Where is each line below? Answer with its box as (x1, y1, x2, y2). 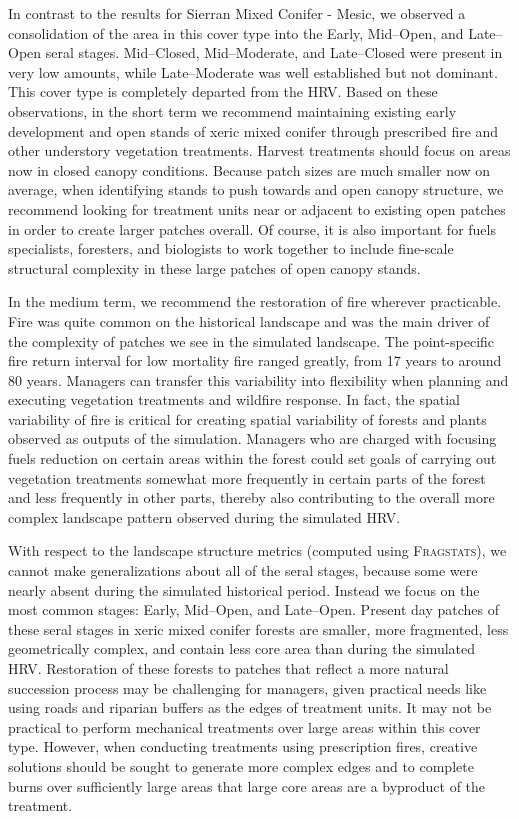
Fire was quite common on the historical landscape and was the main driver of (8, 310, 490, 331)
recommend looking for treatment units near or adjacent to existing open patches (8, 198, 506, 219)
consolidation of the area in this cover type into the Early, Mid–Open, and (8, 22, 464, 43)
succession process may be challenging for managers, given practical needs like (8, 677, 487, 698)
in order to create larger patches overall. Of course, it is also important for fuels (8, 218, 496, 239)
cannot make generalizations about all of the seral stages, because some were (8, 560, 478, 581)
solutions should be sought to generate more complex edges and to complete (8, 755, 474, 776)
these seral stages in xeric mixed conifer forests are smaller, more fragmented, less (8, 618, 509, 639)
